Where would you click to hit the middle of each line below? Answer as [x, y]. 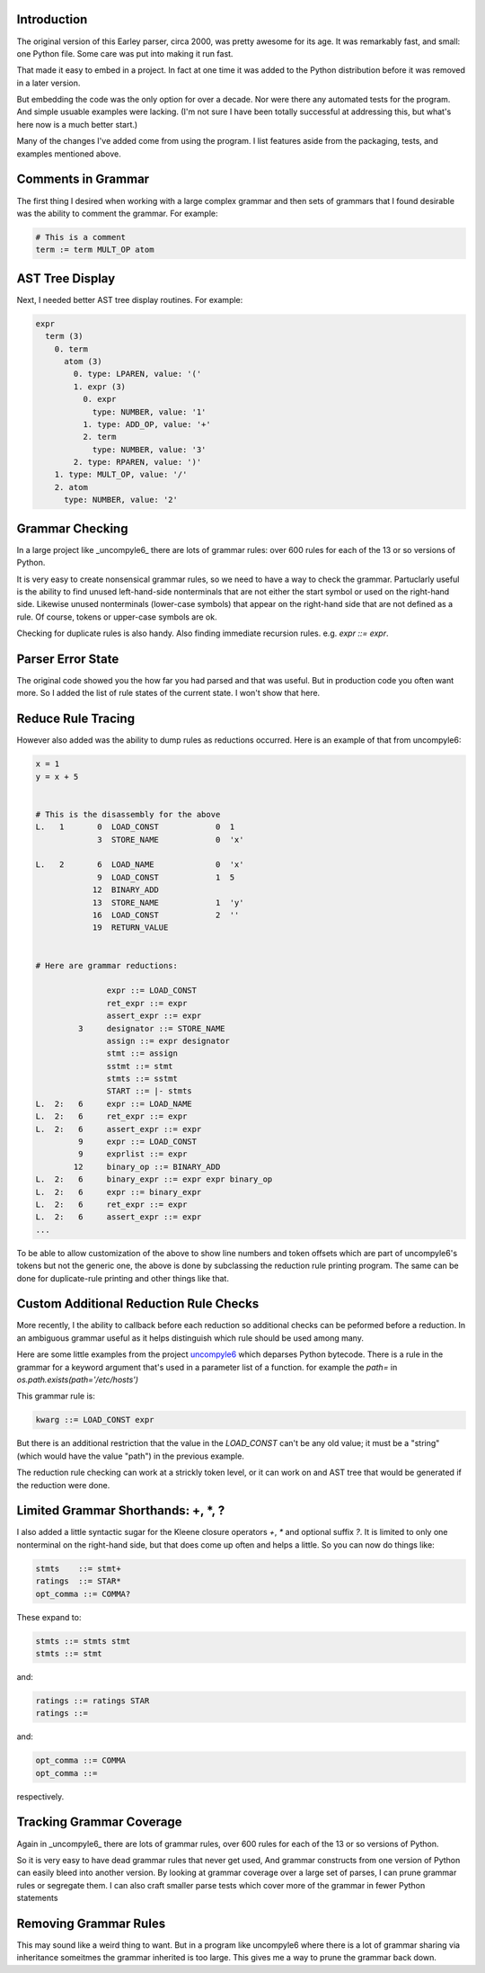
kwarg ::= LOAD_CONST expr [95, 1420]
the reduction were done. [63, 1485]
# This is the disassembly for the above [128, 814]
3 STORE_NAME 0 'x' [171, 839]
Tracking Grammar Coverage [100, 1822]
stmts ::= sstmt [142, 1079]
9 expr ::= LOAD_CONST [137, 1142]
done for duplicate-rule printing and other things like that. [123, 1278]
